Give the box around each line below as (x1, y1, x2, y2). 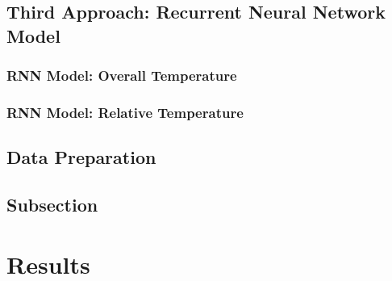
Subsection (6, 192, 98, 217)
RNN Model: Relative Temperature (6, 102, 244, 122)
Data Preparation (6, 145, 156, 170)
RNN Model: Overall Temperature (6, 65, 237, 86)
